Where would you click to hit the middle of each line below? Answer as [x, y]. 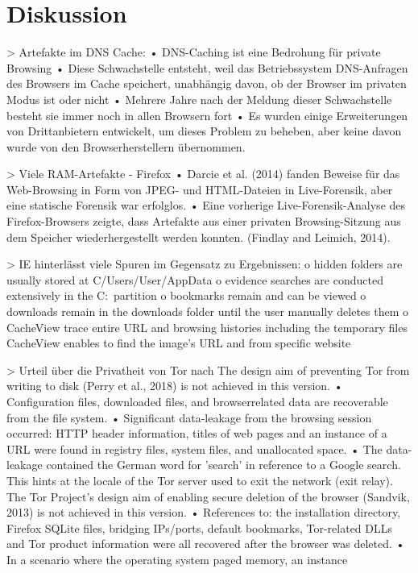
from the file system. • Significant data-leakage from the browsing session [189, 417]
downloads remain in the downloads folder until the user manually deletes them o [207, 311]
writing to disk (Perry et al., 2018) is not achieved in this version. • [175, 386]
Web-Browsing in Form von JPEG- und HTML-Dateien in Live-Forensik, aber [200, 189]
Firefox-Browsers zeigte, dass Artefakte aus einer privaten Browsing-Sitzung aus [204, 221]
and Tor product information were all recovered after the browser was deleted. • [206, 544]
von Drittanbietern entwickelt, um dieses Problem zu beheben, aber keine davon [204, 131]
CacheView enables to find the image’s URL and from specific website [179, 343]
